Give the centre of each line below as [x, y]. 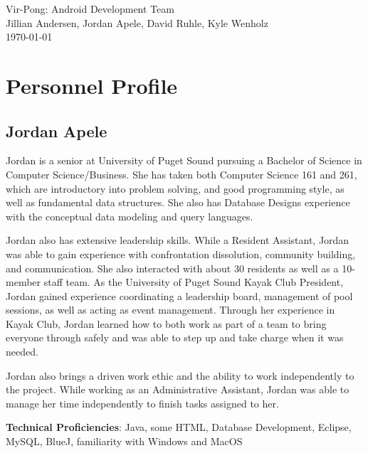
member [23, 282]
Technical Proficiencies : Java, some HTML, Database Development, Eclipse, [179, 427]
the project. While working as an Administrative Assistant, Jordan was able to [178, 389]
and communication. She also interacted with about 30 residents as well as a [172, 268]
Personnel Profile [92, 85]
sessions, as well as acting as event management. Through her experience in [170, 310]
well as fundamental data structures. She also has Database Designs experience [178, 202]
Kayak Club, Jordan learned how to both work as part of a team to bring [166, 323]
